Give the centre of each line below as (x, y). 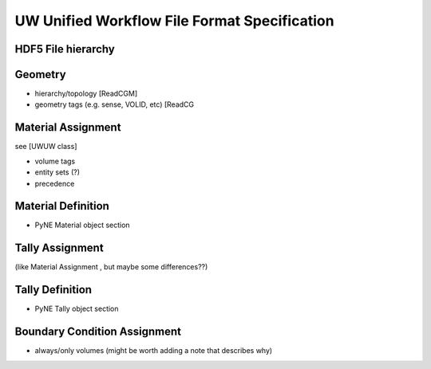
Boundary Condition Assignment (98, 332)
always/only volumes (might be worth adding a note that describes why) (154, 351)
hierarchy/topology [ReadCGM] (86, 94)
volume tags (55, 161)
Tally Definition (53, 290)
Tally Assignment (59, 248)
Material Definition (62, 206)
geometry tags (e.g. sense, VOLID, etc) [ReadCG (115, 104)
